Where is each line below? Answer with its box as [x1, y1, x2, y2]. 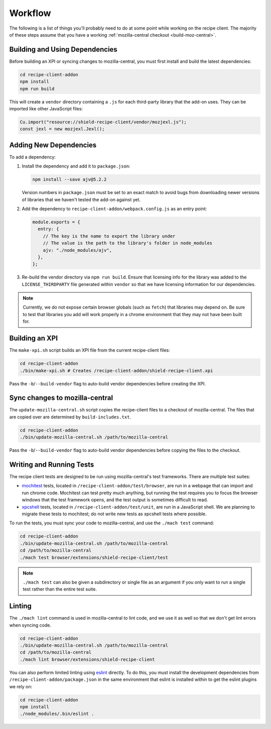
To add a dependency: [9, 154, 56, 160]
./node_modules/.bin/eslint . [20, 711, 94, 717]
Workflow [9, 8, 51, 19]
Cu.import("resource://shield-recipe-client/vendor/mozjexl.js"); [20, 119, 187, 125]
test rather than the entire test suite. [23, 586, 97, 592]
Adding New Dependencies [9, 140, 97, 149]
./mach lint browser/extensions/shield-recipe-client [20, 656, 155, 662]
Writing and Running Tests [9, 461, 94, 469]
